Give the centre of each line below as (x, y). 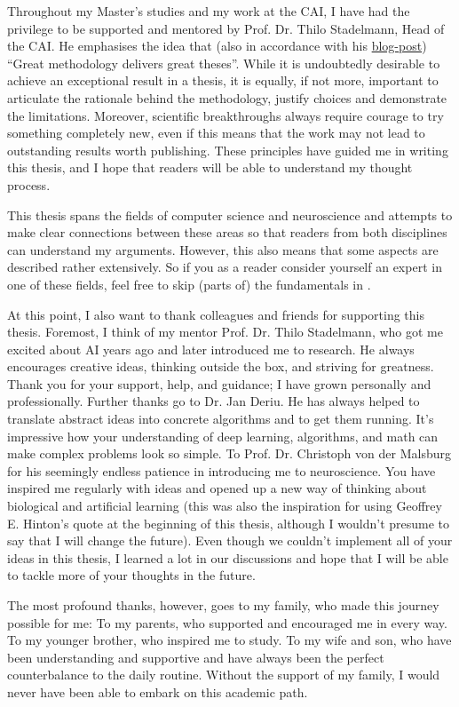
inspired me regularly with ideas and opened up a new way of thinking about (217, 488)
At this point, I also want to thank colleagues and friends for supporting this (216, 314)
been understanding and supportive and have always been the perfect (196, 657)
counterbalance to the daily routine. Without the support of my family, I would (224, 675)
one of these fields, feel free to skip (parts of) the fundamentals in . (189, 284)
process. (29, 184)
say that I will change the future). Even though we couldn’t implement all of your (230, 540)
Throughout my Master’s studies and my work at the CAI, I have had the (209, 11)
